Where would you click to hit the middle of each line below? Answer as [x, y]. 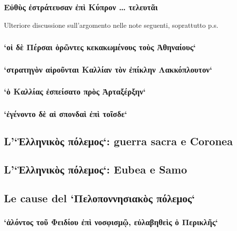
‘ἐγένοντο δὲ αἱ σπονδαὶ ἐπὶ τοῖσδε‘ [66, 114]
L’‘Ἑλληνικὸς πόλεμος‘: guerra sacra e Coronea [118, 141]
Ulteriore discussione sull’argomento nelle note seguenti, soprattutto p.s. [111, 25]
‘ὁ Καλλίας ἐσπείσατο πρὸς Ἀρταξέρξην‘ [75, 91]
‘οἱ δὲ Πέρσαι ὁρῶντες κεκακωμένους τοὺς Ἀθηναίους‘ [100, 47]
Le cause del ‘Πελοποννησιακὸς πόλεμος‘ [100, 198]
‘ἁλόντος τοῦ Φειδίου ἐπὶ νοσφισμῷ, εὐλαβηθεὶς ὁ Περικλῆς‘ [111, 222]
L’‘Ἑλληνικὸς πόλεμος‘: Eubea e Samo [95, 169]
